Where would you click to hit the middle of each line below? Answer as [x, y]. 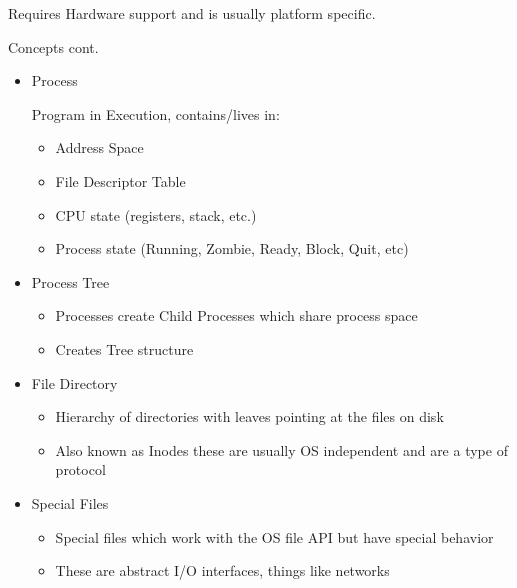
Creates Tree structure [124, 348]
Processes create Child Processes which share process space [236, 315]
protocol [80, 469]
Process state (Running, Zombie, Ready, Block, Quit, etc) [232, 248]
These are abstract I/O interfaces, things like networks [222, 570]
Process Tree [70, 281]
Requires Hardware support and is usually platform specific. [192, 13]
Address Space [99, 147]
